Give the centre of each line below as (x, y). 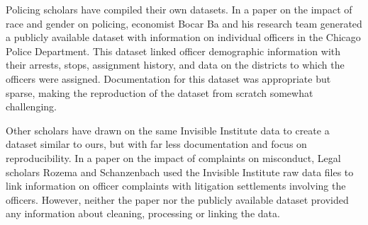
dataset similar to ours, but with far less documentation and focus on (156, 144)
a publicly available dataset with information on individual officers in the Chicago (183, 37)
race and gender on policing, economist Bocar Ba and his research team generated (184, 23)
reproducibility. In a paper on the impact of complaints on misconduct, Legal (173, 157)
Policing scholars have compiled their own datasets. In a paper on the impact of (179, 9)
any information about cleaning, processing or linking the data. (143, 213)
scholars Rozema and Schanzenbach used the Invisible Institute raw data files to (180, 172)
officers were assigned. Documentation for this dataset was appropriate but (168, 78)
